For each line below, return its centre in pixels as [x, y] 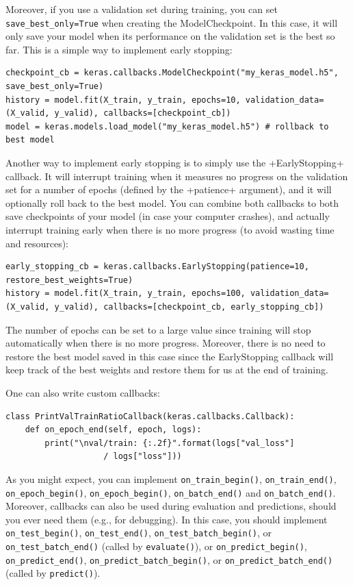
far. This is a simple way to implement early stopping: [119, 49]
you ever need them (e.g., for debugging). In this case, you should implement [167, 519]
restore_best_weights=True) [69, 280]
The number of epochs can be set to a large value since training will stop [158, 329]
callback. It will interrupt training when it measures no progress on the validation [177, 176]
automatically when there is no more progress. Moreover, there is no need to [166, 343]
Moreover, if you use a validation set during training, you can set [142, 9]
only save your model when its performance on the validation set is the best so [170, 36]
